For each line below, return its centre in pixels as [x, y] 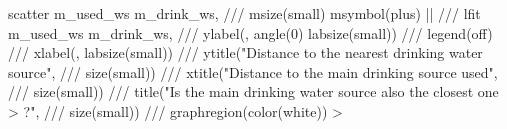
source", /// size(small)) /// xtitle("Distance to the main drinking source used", [253, 71]
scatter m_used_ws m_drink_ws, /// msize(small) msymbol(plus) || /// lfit [244, 13]
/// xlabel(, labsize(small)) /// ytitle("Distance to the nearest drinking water [245, 52]
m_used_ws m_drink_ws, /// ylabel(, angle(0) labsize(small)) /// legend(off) [250, 32]
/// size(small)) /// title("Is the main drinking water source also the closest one [253, 91]
